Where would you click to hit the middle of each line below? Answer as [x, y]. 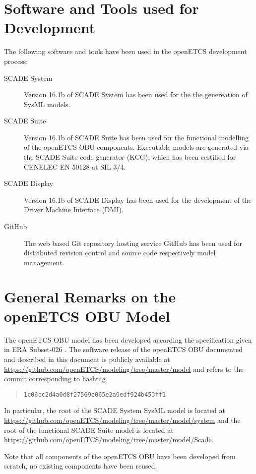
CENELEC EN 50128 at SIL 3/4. [75, 166]
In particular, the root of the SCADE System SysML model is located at [115, 410]
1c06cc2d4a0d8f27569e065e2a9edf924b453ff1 [95, 394]
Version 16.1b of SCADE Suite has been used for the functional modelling [136, 137]
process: [16, 61]
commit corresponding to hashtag [55, 379]
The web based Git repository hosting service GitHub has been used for [133, 243]
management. [44, 262]
